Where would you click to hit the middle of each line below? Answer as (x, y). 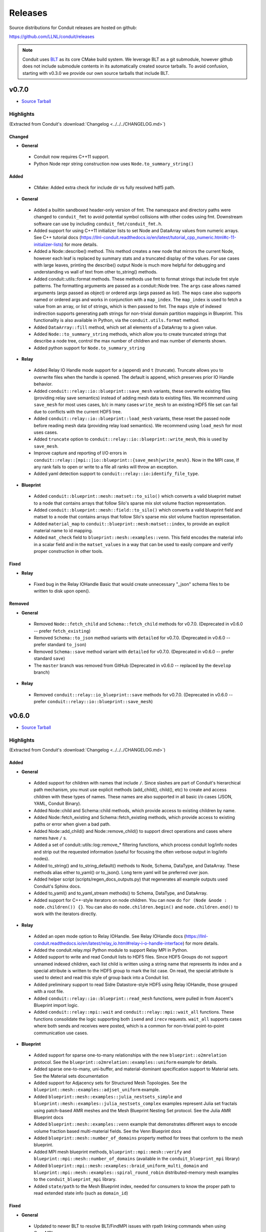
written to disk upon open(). (62, 591)
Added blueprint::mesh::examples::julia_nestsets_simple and (108, 1096)
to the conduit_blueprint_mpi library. (75, 1179)
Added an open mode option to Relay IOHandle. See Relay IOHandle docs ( (110, 936)
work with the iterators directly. (65, 914)
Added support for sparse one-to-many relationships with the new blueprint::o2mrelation (130, 1055)
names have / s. (50, 838)
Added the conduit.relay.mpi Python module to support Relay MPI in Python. (111, 950)
